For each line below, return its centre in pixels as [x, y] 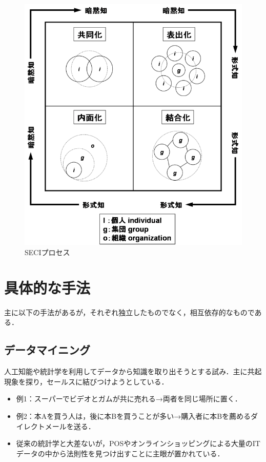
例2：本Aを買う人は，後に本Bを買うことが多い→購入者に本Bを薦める [134, 416]
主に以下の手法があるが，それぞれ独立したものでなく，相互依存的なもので [129, 312]
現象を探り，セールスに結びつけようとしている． [86, 381]
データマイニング [47, 350]
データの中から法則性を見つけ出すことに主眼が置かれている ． [120, 453]
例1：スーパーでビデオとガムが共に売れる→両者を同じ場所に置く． [129, 399]
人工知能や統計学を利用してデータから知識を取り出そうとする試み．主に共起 [133, 371]
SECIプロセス [47, 252]
